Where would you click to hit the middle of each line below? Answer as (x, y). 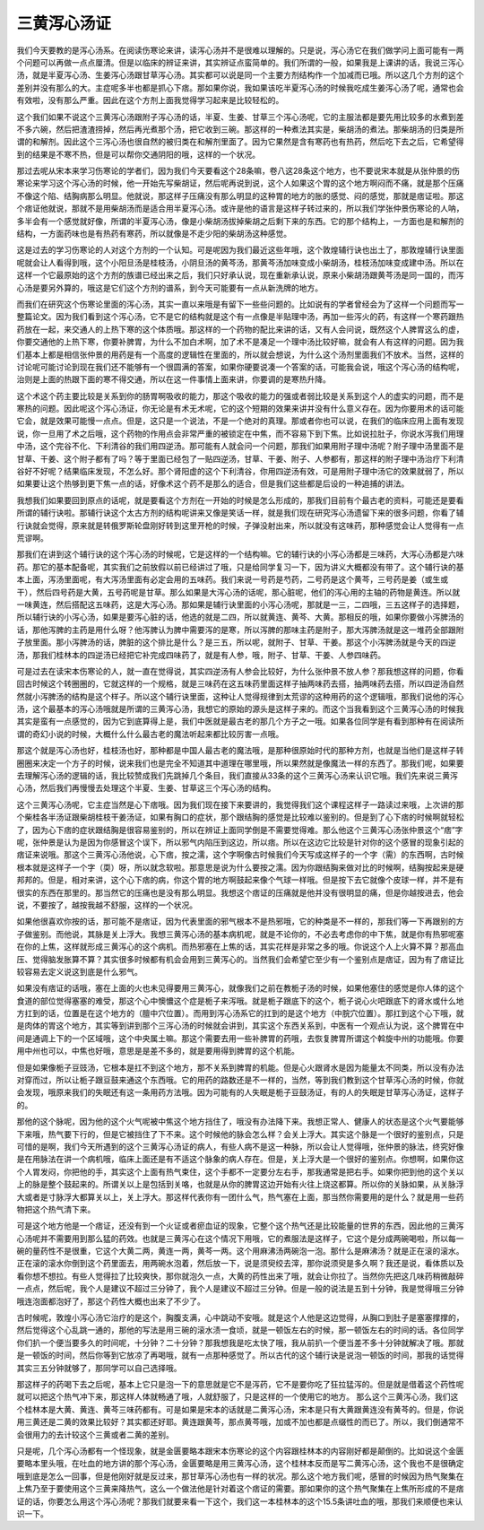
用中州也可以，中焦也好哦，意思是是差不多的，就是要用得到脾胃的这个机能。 (158, 1051)
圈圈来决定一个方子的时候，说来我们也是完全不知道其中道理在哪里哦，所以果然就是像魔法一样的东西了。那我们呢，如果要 (240, 763)
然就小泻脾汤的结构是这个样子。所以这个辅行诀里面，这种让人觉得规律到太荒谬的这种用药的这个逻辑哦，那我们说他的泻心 (240, 696)
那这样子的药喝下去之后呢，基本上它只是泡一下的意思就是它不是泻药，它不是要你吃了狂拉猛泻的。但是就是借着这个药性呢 (240, 1384)
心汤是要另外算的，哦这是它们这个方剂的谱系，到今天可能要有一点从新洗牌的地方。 (169, 288)
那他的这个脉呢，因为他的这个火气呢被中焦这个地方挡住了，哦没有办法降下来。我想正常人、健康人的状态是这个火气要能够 (240, 1122)
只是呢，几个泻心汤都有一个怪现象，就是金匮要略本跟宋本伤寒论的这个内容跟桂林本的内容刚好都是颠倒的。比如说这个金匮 (240, 1451)
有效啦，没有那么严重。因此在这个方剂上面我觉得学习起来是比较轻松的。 (150, 100)
